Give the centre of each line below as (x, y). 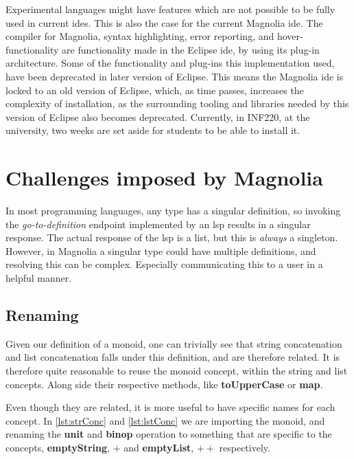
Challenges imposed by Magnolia (164, 178)
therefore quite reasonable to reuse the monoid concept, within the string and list (177, 371)
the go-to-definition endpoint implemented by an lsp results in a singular (158, 224)
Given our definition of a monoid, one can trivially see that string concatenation (174, 343)
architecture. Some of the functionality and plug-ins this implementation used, (170, 63)
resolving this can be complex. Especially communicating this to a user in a (164, 264)
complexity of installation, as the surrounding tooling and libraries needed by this (177, 103)
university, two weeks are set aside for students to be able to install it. (153, 130)
